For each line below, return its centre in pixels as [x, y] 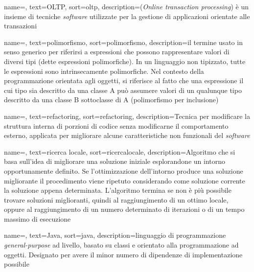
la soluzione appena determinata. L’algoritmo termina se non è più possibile [118, 190]
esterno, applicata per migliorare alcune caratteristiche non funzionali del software [127, 135]
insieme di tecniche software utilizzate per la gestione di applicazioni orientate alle [127, 16]
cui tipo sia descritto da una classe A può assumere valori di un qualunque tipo [123, 90]
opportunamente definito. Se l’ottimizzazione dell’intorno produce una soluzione [124, 170]
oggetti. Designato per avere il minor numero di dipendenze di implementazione [123, 254]
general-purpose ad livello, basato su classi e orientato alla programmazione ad [121, 245]
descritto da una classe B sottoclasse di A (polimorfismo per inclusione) [111, 100]
